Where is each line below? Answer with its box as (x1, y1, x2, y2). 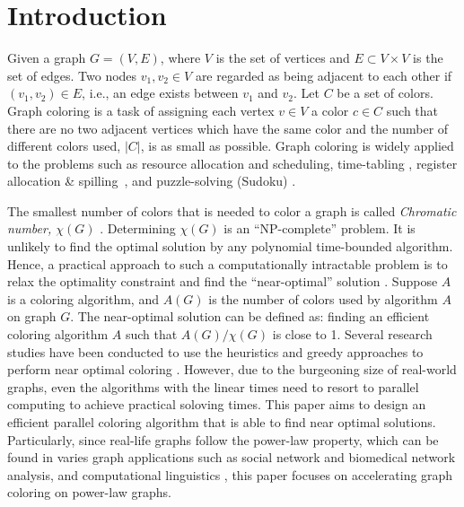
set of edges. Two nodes (7, 66, 137, 84)
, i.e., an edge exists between (82, 83, 239, 102)
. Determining (100, 219, 176, 238)
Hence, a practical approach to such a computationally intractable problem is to (7, 254, 448, 273)
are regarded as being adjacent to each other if (195, 66, 452, 84)
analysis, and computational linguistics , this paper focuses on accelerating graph (7, 465, 453, 484)
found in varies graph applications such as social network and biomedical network (7, 448, 456, 467)
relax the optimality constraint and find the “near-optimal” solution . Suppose (7, 272, 438, 291)
